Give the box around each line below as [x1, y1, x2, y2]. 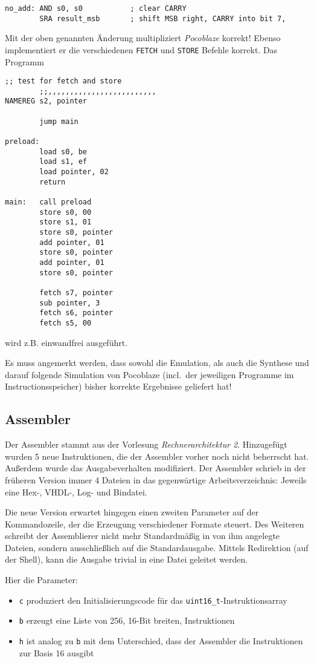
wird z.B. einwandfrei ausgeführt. [5, 336, 128, 348]
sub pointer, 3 [39, 298, 100, 307]
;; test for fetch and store [5, 77, 122, 86]
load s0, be [39, 147, 88, 156]
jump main [39, 117, 78, 126]
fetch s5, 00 [39, 318, 92, 327]
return [39, 177, 66, 186]
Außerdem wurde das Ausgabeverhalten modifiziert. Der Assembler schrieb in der [5, 462, 306, 474]
